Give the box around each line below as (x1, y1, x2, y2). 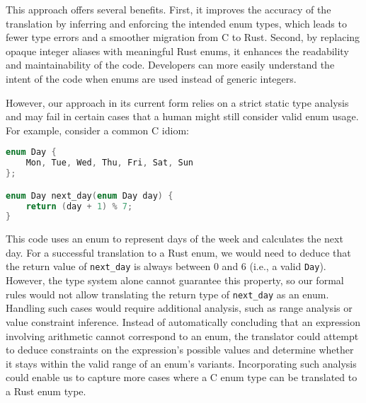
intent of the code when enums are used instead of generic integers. (6, 71, 297, 86)
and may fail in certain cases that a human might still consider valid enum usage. (6, 109, 359, 124)
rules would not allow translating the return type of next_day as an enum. (6, 286, 329, 301)
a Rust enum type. (6, 383, 86, 398)
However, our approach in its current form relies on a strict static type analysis (6, 95, 349, 110)
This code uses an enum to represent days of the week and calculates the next (6, 231, 343, 246)
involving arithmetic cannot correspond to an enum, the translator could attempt (6, 328, 359, 343)
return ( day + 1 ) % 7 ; (25, 201, 133, 211)
